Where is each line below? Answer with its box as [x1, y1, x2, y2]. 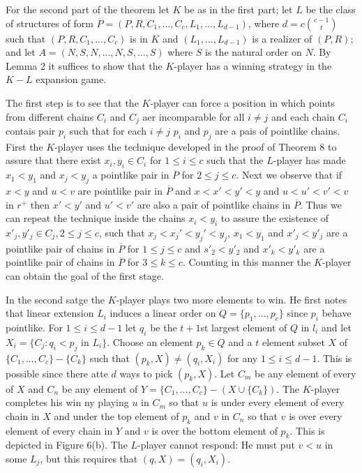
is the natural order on [205, 45, 302, 59]
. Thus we [299, 197, 342, 211]
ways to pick [119, 366, 173, 380]
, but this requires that [40, 451, 138, 465]
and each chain [271, 109, 335, 123]
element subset [262, 334, 325, 349]
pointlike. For [6, 320, 63, 334]
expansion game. [36, 72, 107, 87]
